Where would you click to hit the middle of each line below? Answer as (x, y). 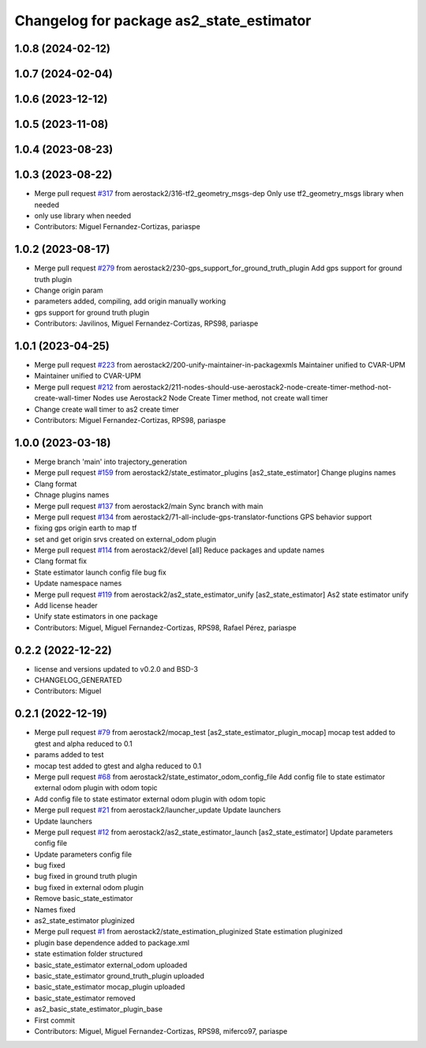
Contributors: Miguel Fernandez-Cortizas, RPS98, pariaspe (130, 420)
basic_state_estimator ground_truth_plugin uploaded (120, 975)
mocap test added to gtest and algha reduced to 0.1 (118, 766)
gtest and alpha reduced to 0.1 (84, 744)
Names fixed (55, 910)
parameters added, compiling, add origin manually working (130, 301)
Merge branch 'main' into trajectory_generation (110, 462)
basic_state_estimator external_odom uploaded (111, 965)
